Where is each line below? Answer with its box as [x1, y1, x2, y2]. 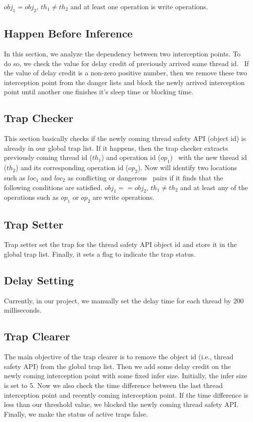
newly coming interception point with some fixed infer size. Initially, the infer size [4, 370, 247, 381]
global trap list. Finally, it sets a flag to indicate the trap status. [4, 248, 196, 259]
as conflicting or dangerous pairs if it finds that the [67, 172, 223, 182]
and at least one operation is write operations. [70, 1, 208, 11]
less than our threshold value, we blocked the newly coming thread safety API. [4, 399, 239, 409]
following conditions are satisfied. [4, 182, 103, 192]
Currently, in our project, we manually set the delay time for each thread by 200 [4, 295, 244, 305]
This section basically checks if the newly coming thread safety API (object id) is [4, 133, 246, 143]
